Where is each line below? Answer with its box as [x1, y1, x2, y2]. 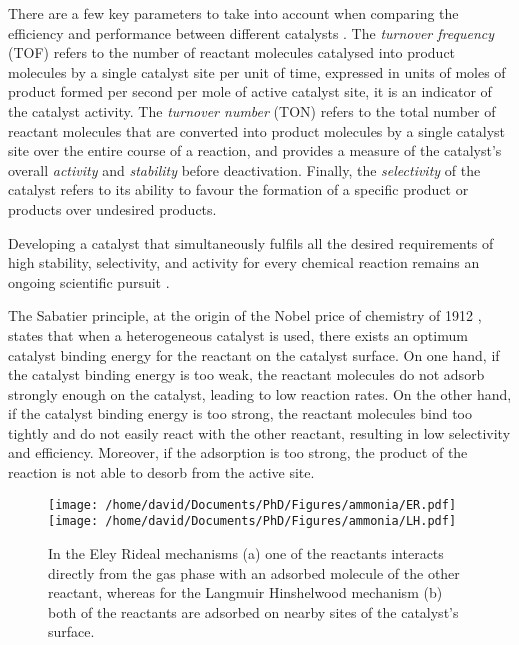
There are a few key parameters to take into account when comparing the [8, 3, 459, 23]
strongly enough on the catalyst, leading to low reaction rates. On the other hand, [8, 383, 512, 404]
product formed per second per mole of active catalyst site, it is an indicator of [8, 81, 492, 102]
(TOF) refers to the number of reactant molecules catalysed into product [8, 42, 456, 63]
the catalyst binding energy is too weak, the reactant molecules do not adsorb [8, 364, 485, 385]
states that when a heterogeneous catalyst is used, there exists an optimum [8, 324, 468, 345]
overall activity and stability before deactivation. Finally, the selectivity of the [8, 159, 481, 180]
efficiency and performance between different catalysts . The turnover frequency [8, 22, 495, 43]
